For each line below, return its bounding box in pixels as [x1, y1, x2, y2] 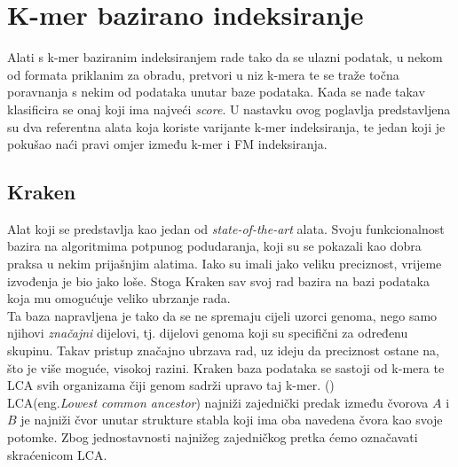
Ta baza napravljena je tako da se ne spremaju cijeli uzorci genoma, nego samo [7, 306, 438, 324]
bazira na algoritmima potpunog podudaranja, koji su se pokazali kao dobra [7, 237, 422, 255]
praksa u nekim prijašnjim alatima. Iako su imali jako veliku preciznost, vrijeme [7, 254, 442, 273]
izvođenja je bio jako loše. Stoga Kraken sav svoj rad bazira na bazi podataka [7, 271, 430, 290]
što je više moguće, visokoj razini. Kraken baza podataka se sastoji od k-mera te [7, 358, 445, 377]
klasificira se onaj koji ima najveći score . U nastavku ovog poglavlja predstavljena [7, 99, 451, 118]
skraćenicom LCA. [7, 445, 107, 463]
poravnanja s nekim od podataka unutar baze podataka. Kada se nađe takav [7, 82, 425, 101]
